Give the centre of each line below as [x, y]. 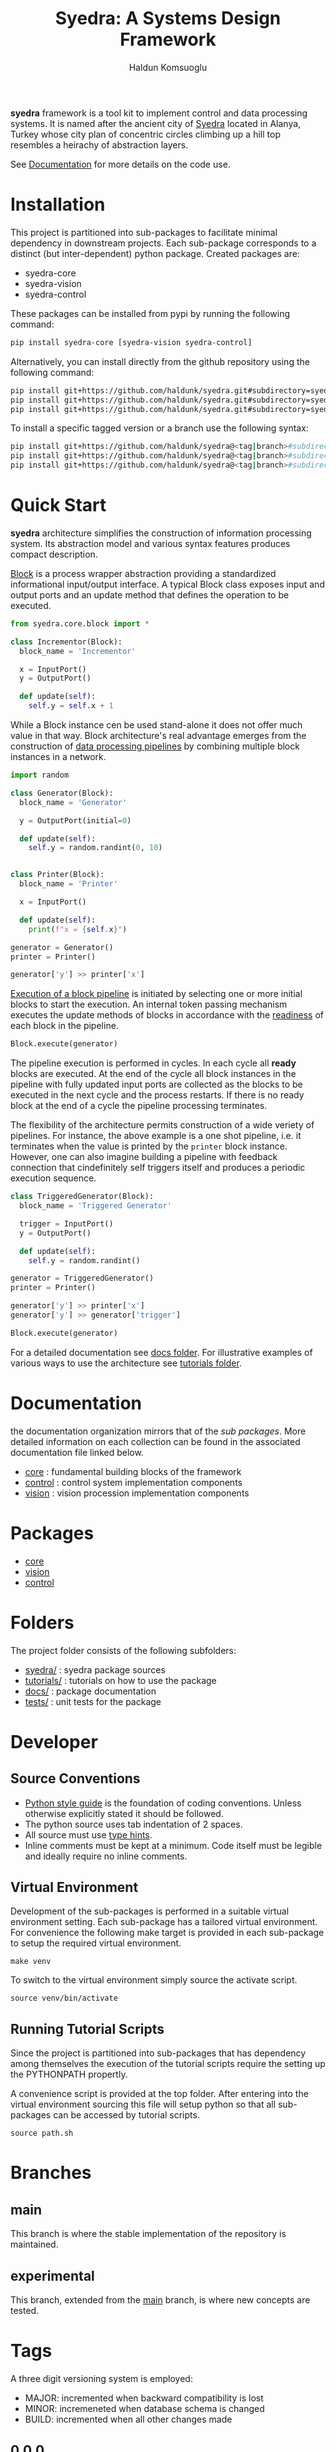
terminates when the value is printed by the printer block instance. [149, 1146]
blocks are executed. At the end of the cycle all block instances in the [153, 1074]
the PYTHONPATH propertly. [69, 2074]
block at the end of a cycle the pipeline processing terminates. [139, 1106]
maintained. [34, 2244]
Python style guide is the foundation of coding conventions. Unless [163, 1803]
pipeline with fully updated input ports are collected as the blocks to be [156, 1084]
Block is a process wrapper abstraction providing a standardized [143, 573]
